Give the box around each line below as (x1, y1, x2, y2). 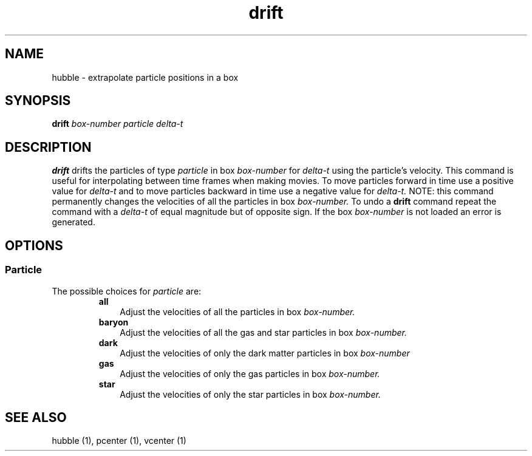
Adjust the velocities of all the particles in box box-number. (120, 306, 355, 317)
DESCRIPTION (5, 139, 92, 155)
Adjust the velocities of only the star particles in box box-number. (120, 389, 381, 400)
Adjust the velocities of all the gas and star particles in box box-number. (120, 327, 408, 338)
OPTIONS (5, 237, 63, 253)
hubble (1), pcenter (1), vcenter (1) (52, 435, 186, 446)
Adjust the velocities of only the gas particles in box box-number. (120, 368, 380, 379)
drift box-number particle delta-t (52, 118, 183, 129)
